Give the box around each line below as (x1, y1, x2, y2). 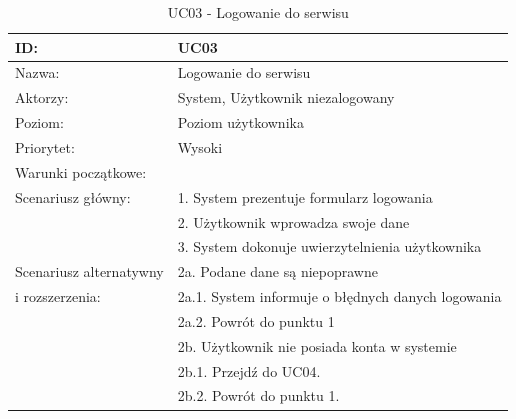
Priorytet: (15, 136, 75, 157)
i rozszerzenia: (15, 286, 101, 307)
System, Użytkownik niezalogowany (177, 87, 395, 108)
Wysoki (177, 136, 223, 157)
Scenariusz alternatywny (15, 261, 164, 282)
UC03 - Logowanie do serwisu (167, 2, 349, 22)
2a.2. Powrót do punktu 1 (177, 310, 335, 331)
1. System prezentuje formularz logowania (177, 186, 433, 207)
